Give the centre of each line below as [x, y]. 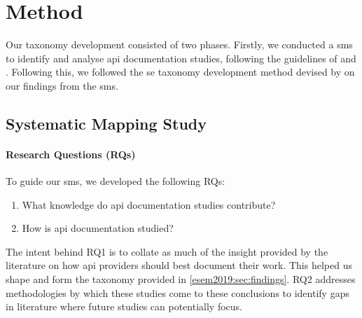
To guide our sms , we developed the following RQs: [116, 181]
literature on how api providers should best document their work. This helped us [179, 265]
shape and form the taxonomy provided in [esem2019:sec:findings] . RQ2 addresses [181, 279]
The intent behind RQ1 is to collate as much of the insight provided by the [167, 251]
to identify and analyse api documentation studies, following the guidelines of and [181, 58]
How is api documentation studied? [98, 228]
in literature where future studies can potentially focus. [124, 306]
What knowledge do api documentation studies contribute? [149, 204]
